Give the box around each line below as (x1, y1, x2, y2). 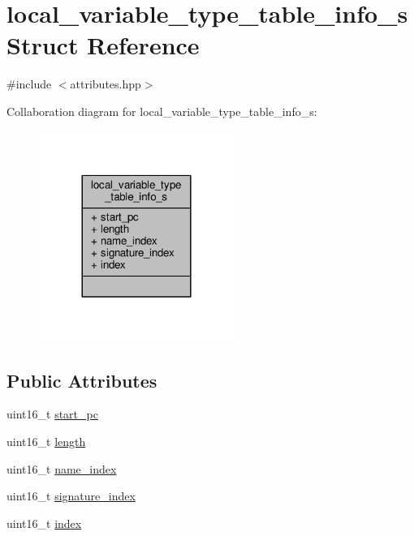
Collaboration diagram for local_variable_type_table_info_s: (6, 102, 317, 119)
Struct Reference (6, 28, 200, 62)
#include (6, 75, 52, 92)
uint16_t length (6, 433, 86, 450)
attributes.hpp (70, 75, 141, 92)
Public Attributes (6, 367, 157, 392)
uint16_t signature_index (6, 487, 136, 504)
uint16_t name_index (6, 460, 117, 477)
